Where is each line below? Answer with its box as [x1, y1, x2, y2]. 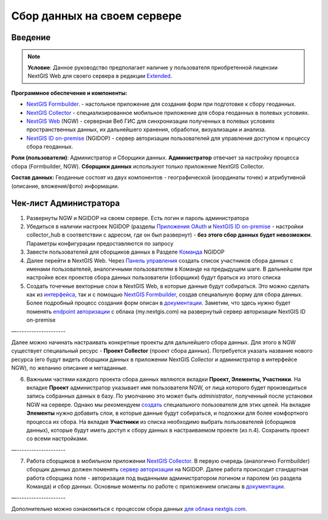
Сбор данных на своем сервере [11, 9, 182, 23]
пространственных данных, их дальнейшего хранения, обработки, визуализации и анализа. [26, 126, 267, 133]
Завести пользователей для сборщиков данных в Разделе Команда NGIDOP [26, 248, 225, 255]
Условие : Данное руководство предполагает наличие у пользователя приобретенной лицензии [27, 64, 278, 71]
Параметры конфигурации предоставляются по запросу [26, 240, 174, 247]
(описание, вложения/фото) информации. [11, 182, 120, 190]
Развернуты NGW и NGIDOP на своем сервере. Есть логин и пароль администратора [26, 214, 249, 221]
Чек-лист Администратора [11, 198, 120, 209]
